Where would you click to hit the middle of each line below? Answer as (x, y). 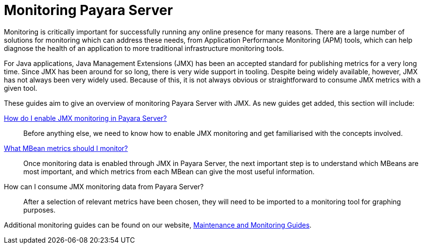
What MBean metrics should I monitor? (66, 148)
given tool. (21, 88)
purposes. (40, 210)
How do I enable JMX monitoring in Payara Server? (85, 118)
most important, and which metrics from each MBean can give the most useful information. (169, 171)
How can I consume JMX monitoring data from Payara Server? (104, 186)
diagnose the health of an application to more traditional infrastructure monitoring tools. (144, 48)
